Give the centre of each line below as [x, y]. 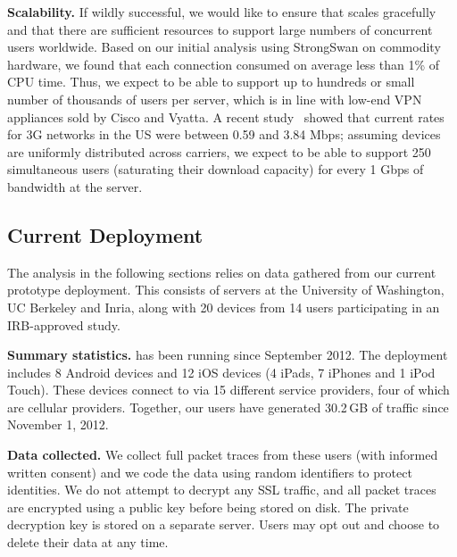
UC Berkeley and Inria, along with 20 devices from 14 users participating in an [224, 307]
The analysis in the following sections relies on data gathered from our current [222, 272]
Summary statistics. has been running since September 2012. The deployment [228, 355]
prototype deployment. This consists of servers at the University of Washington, [226, 290]
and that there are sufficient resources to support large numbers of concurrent [220, 29]
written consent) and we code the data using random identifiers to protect [210, 472]
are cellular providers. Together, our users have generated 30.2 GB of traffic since [228, 407]
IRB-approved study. [64, 324]
